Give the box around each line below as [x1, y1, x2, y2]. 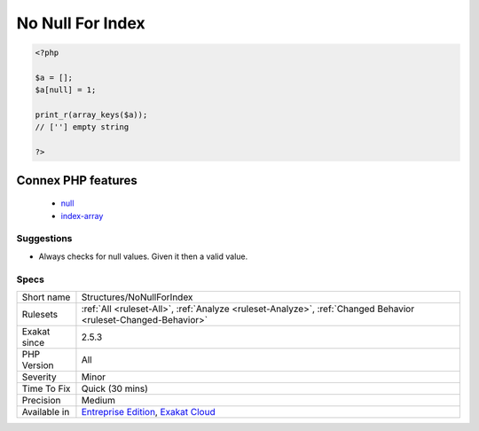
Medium [81, 394, 115, 406]
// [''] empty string [35, 122, 130, 132]
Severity [21, 371, 57, 383]
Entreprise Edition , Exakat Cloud [81, 405, 216, 418]
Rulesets [21, 308, 58, 320]
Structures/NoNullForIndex [81, 291, 193, 303]
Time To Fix [21, 382, 71, 395]
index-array [60, 210, 104, 221]
